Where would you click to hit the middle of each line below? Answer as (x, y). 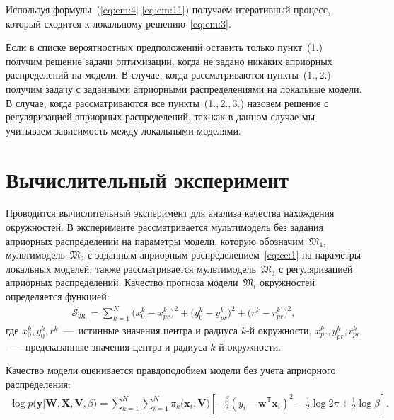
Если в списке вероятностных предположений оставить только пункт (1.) (164, 47)
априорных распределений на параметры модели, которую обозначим (155, 240)
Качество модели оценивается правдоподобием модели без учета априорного (171, 370)
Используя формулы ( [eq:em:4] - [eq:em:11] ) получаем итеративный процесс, (168, 9)
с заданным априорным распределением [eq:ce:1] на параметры (224, 255)
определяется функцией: (58, 296)
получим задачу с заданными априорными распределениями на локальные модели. (184, 88)
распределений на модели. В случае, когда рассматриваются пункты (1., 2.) (168, 75)
